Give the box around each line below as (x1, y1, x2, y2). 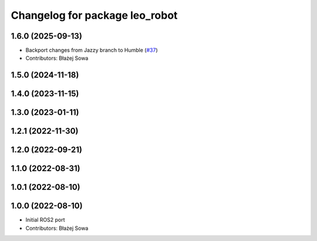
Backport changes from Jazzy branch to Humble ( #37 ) (25, 47, 158, 54)
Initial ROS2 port (25, 216, 65, 223)
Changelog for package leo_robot (11, 9, 178, 22)
